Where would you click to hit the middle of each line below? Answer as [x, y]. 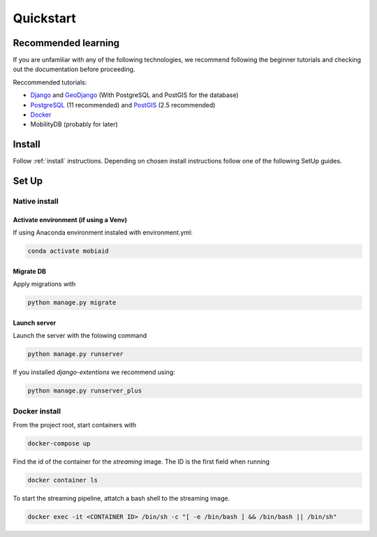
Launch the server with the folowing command [80, 336]
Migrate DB [30, 271]
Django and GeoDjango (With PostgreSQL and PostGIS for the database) [134, 95]
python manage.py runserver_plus [85, 391]
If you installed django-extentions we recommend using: [94, 372]
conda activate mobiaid [68, 251]
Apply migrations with [44, 284]
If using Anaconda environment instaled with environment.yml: [103, 233]
